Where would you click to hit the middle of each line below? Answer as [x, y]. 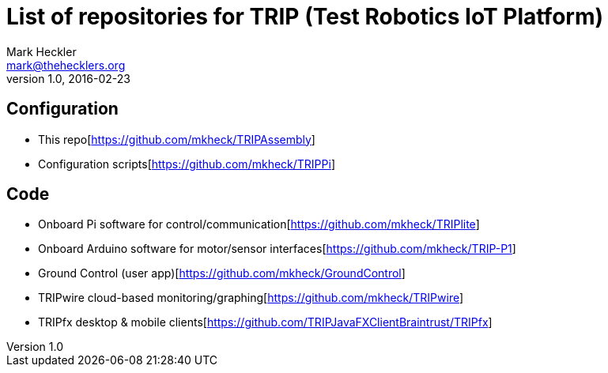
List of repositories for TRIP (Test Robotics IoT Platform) [305, 17]
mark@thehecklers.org [66, 65]
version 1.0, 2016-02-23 [68, 78]
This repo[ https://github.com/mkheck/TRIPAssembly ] [177, 139]
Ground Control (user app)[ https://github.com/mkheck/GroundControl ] [222, 273]
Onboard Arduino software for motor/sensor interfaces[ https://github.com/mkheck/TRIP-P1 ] [277, 249]
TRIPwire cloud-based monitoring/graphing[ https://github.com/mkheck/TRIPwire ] [251, 298]
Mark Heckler [42, 51]
